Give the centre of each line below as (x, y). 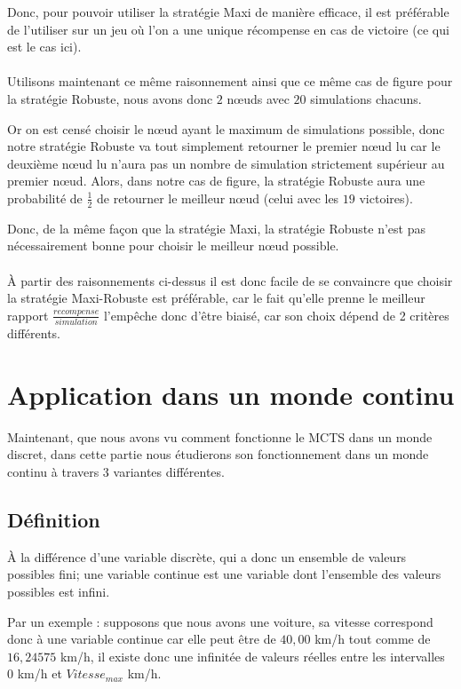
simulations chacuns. (366, 98)
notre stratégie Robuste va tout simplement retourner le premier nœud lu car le (224, 146)
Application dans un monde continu (231, 394)
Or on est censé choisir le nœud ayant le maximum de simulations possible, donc (226, 128)
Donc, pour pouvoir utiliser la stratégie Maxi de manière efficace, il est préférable (228, 12)
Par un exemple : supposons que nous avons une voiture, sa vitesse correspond (220, 621)
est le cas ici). (44, 47)
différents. (34, 333)
